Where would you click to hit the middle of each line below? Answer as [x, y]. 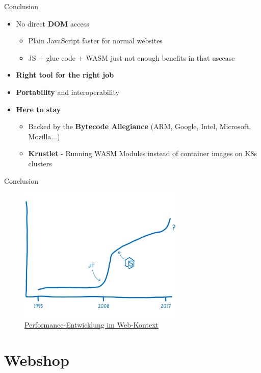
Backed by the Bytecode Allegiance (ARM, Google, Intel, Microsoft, [140, 126]
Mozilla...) [44, 136]
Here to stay [38, 109]
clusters [40, 163]
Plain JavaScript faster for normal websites [95, 41]
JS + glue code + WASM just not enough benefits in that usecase [132, 57]
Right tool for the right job [65, 75]
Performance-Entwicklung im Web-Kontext [92, 325]
